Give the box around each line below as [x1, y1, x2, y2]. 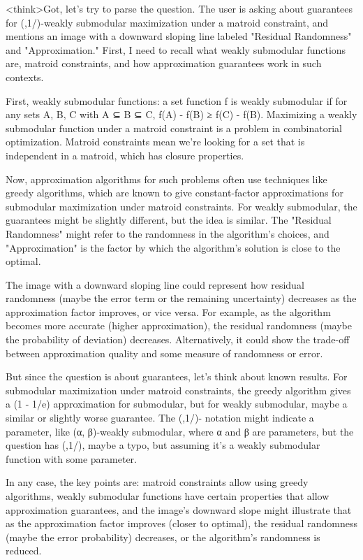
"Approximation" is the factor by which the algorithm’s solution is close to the [6, 240, 341, 254]
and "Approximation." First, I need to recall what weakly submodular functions [6, 42, 346, 57]
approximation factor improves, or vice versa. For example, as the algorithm [6, 304, 331, 319]
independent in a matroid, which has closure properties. [6, 148, 244, 162]
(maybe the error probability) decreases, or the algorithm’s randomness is [6, 529, 320, 544]
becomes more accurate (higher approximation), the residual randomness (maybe [6, 318, 352, 333]
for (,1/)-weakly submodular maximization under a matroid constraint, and [6, 15, 329, 29]
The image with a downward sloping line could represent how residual [6, 277, 304, 292]
